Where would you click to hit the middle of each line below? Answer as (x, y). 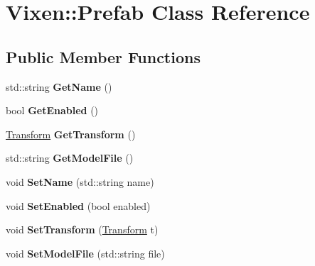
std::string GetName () (59, 86)
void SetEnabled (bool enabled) (78, 205)
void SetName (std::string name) (80, 181)
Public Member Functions (103, 56)
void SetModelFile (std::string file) (85, 253)
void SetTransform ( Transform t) (82, 229)
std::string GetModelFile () (70, 158)
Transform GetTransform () (71, 134)
